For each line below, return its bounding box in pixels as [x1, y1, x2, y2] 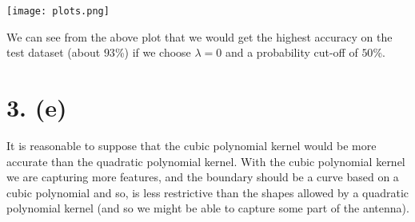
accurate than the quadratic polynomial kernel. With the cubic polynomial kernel [6, 153, 405, 169]
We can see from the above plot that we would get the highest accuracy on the [6, 28, 393, 45]
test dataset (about [6, 44, 101, 61]
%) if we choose [114, 44, 191, 61]
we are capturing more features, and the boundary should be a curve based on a [6, 168, 399, 185]
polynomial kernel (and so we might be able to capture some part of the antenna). [6, 200, 409, 216]
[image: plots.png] [6, 6, 110, 17]
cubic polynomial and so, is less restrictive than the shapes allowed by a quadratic [6, 184, 409, 200]
